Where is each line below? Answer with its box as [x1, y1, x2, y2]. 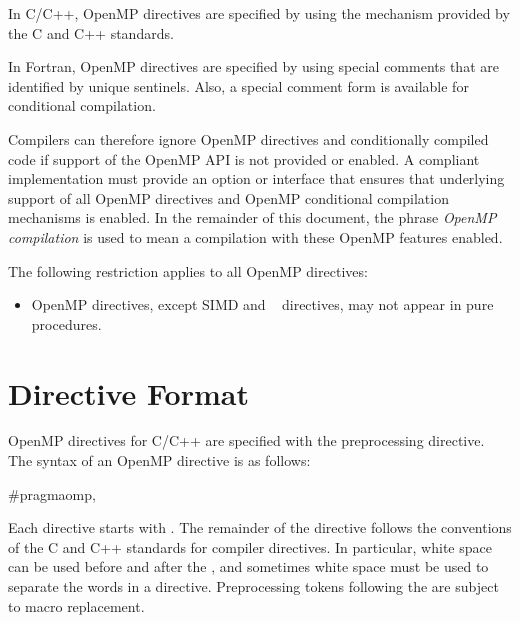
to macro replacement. [8, 595, 145, 616]
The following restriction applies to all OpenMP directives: [8, 260, 368, 281]
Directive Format [8, 372, 249, 413]
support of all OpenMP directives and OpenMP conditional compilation [8, 187, 449, 208]
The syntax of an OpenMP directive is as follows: [8, 450, 311, 471]
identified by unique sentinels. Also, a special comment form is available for [8, 75, 469, 96]
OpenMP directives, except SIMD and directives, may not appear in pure [31, 294, 494, 315]
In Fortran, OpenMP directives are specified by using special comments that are [8, 56, 499, 77]
